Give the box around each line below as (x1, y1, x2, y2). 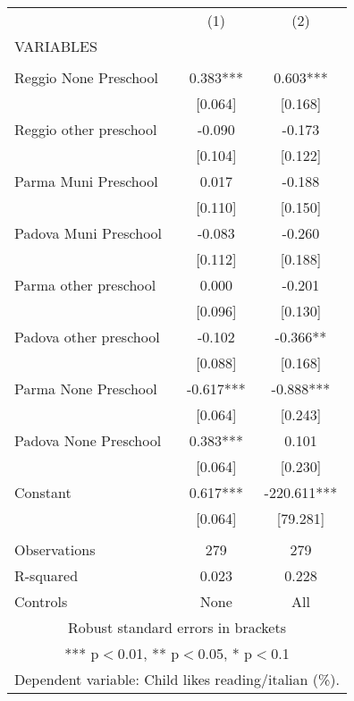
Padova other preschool (14, 326, 160, 347)
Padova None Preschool (14, 430, 162, 451)
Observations (14, 539, 96, 560)
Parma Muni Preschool (14, 171, 158, 191)
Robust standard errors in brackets (68, 617, 286, 638)
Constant (14, 482, 72, 503)
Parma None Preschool (14, 378, 157, 399)
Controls (14, 591, 68, 612)
